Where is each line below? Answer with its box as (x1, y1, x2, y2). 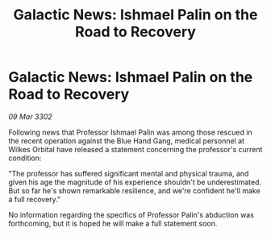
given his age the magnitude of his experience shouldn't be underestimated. (8, 177, 262, 187)
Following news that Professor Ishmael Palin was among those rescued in (8, 127, 252, 137)
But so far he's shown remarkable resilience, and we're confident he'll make (8, 185, 261, 195)
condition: (8, 153, 42, 163)
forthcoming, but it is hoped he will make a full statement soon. (8, 218, 218, 228)
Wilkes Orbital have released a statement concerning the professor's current (8, 144, 263, 154)
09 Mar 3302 (8, 111, 52, 122)
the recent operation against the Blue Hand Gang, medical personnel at (8, 135, 244, 146)
